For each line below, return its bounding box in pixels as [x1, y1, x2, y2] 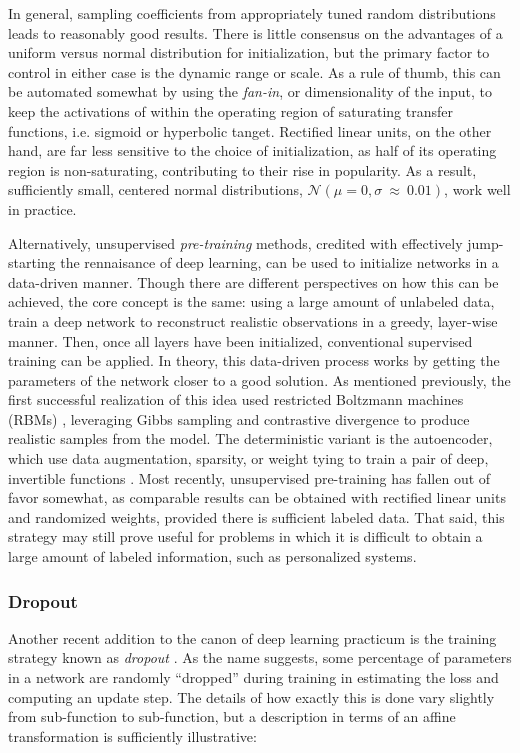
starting [8, 252, 56, 273]
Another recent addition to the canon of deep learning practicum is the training [8, 627, 497, 648]
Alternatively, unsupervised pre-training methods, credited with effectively [8, 232, 463, 253]
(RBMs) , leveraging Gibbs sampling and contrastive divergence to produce [8, 408, 470, 429]
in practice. [8, 198, 77, 219]
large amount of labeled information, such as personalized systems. [8, 546, 417, 567]
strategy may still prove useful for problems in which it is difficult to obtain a [8, 526, 483, 547]
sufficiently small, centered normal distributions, [8, 179, 303, 200]
